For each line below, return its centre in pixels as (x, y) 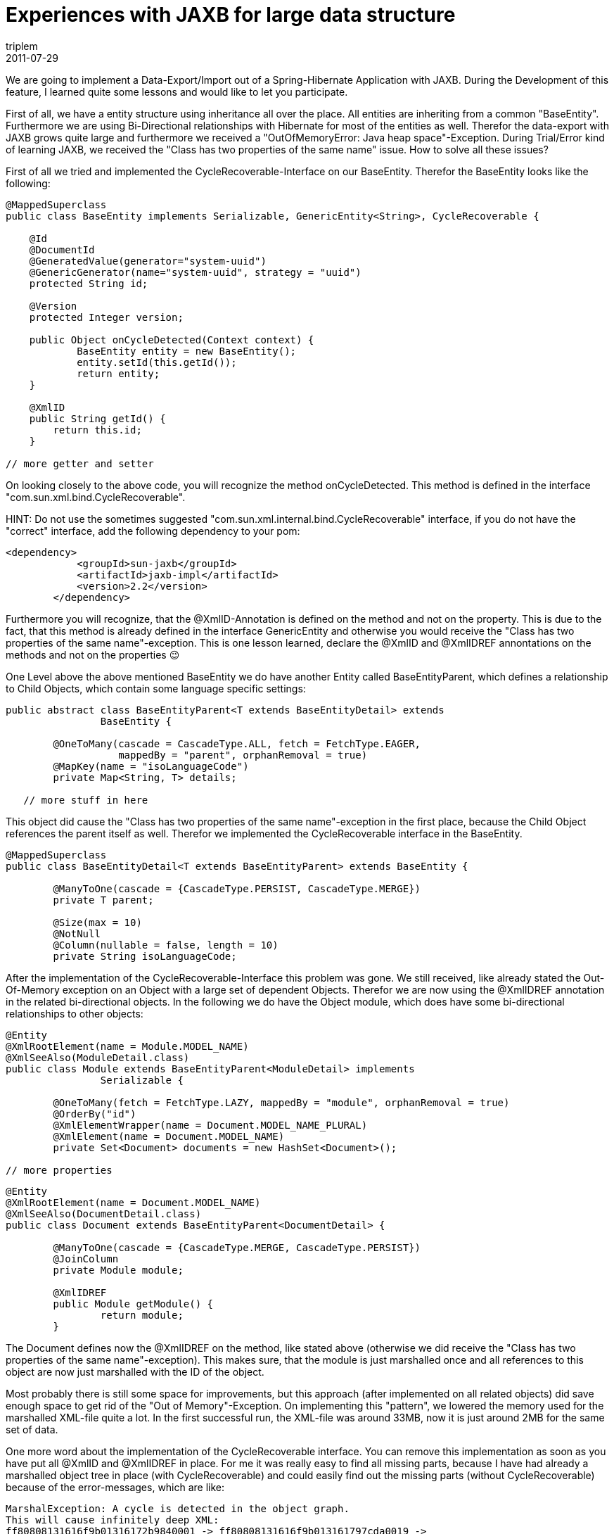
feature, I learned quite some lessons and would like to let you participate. (177, 91)
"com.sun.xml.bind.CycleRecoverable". (96, 497)
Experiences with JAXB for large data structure (231, 15)
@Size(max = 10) (97, 922)
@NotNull (77, 933)
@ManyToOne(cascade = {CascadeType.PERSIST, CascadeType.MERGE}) (237, 888)
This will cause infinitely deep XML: (113, 1520)
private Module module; (118, 1270)
